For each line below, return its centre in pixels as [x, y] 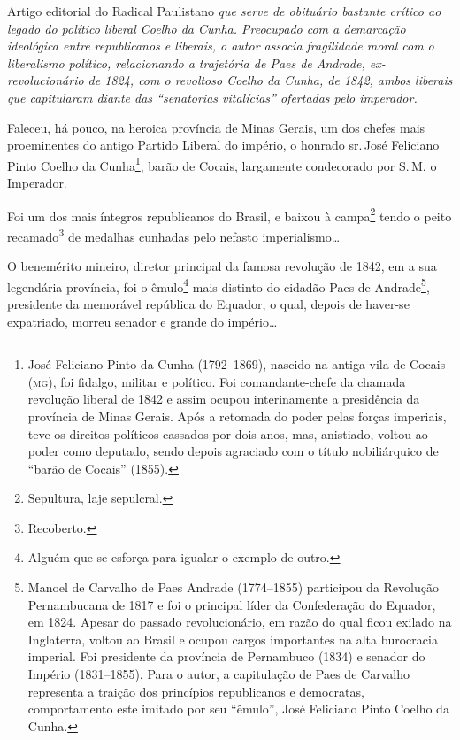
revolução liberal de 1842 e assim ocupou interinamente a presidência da [224, 399]
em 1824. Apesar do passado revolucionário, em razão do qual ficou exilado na [240, 622]
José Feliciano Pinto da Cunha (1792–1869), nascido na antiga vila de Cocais [237, 364]
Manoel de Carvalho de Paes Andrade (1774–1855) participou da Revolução [233, 587]
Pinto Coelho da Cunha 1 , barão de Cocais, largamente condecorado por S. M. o [222, 164]
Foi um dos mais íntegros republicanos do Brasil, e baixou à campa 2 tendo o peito [230, 214]
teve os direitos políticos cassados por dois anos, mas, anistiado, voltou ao [228, 433]
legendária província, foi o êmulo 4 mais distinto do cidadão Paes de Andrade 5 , [218, 285]
